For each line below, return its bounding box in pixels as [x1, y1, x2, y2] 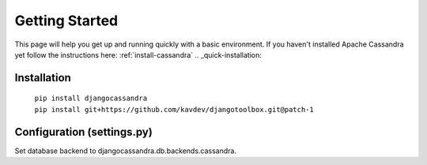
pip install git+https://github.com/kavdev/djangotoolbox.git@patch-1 [34, 105, 314, 114]
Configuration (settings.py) [14, 125, 153, 138]
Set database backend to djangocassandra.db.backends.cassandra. [14, 146, 237, 156]
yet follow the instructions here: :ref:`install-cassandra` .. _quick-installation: [14, 50, 263, 59]
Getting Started [14, 12, 119, 29]
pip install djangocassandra [34, 94, 148, 103]
